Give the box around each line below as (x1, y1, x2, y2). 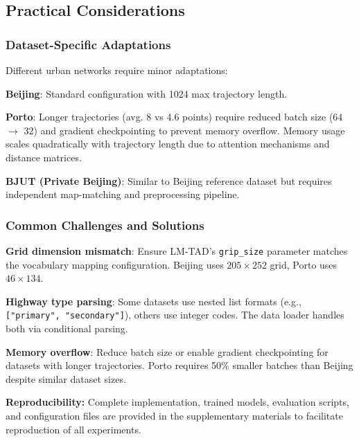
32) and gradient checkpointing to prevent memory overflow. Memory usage (24, 123, 345, 137)
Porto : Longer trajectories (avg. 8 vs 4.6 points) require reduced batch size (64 (6, 109, 343, 124)
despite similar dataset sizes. (6, 371, 126, 386)
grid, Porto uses (270, 257, 338, 271)
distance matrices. (6, 150, 82, 164)
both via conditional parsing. (6, 321, 128, 336)
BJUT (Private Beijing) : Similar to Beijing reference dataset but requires (6, 173, 332, 188)
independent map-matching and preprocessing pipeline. (6, 187, 240, 201)
